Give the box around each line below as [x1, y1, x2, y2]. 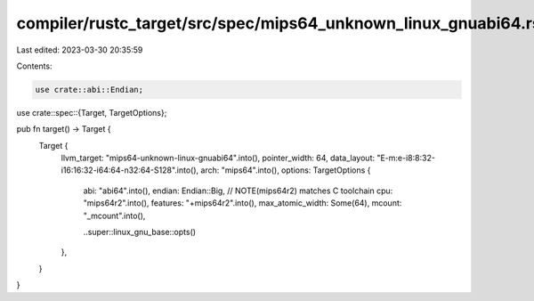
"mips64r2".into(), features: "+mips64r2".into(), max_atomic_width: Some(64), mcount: [83, 198, 402, 208]
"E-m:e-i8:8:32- [376, 152, 436, 164]
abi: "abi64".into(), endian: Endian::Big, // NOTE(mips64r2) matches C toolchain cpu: [83, 185, 393, 196]
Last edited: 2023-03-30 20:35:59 [16, 45, 143, 55]
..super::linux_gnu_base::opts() [83, 227, 196, 238]
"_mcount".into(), [83, 210, 146, 221]
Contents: [16, 61, 53, 71]
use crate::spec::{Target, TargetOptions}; [16, 107, 167, 118]
